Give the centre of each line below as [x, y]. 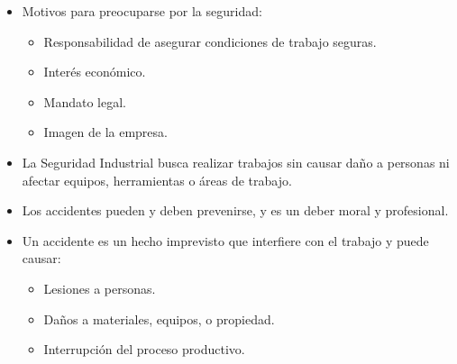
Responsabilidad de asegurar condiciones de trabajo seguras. [210, 41]
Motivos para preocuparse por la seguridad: [142, 11]
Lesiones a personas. [100, 288]
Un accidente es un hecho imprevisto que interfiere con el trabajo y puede [225, 240]
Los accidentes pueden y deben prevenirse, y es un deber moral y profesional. [235, 210]
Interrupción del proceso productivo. [144, 349]
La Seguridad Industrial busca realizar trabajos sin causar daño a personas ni [236, 162]
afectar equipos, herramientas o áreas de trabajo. [157, 180]
